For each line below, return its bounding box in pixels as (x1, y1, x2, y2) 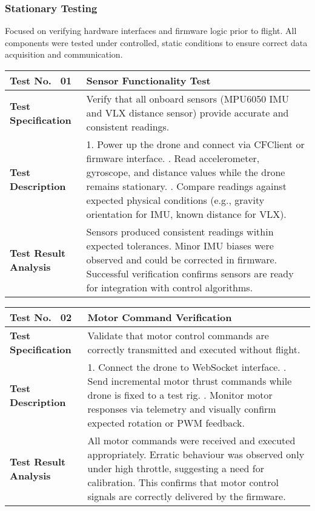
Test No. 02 (10, 310, 72, 324)
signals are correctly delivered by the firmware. (87, 489, 286, 503)
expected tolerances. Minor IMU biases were (86, 239, 274, 252)
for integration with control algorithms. (86, 280, 253, 294)
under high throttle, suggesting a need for (87, 461, 264, 475)
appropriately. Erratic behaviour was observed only (87, 447, 305, 461)
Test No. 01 (10, 73, 72, 87)
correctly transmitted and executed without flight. (87, 342, 300, 356)
